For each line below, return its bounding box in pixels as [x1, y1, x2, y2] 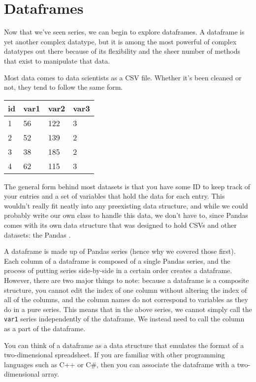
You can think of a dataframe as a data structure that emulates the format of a [4, 340, 244, 350]
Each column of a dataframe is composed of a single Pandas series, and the [4, 255, 230, 266]
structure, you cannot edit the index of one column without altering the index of [4, 284, 247, 295]
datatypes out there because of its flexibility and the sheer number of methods [4, 46, 241, 56]
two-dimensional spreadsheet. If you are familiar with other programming [4, 349, 225, 360]
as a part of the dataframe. [4, 323, 86, 334]
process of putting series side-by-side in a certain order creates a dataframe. [4, 265, 232, 276]
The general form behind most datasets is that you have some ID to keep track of [4, 181, 250, 191]
